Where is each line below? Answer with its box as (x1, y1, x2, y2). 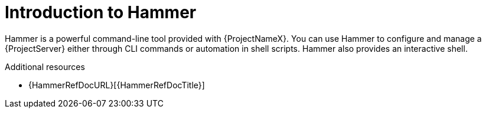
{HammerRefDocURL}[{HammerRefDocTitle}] (28, 79, 205, 90)
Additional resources (5, 61, 85, 72)
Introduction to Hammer (5, 2, 197, 22)
